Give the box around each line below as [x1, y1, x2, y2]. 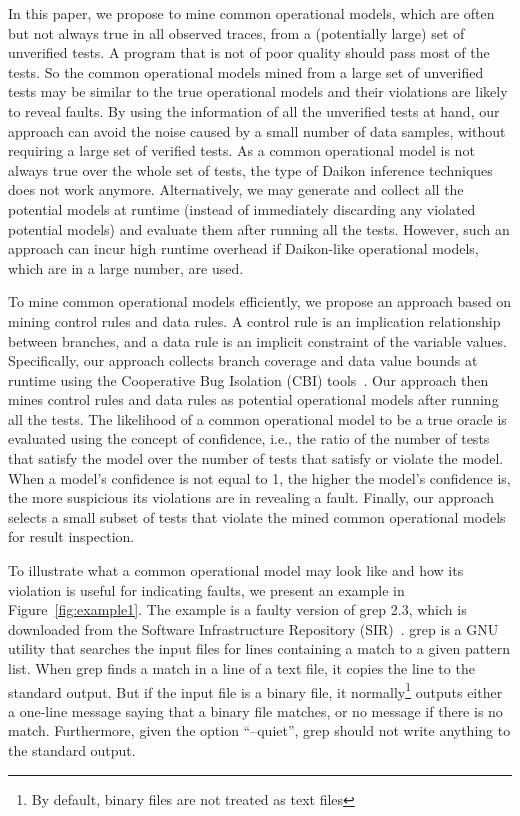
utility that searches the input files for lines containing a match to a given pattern [8, 638, 511, 659]
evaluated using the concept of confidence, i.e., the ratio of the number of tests [8, 428, 490, 449]
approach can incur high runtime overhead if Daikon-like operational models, [8, 238, 479, 259]
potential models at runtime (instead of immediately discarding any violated [8, 198, 476, 219]
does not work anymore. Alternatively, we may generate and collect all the [8, 179, 464, 200]
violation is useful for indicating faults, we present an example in [8, 579, 405, 600]
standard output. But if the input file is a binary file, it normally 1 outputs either [8, 678, 503, 702]
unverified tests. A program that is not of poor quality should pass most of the [8, 42, 490, 63]
